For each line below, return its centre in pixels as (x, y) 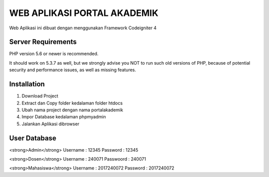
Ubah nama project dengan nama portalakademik (72, 110)
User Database (33, 138)
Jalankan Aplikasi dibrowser (51, 124)
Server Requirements (43, 42)
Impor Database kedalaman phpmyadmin (64, 117)
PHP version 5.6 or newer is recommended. (54, 54)
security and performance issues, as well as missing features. (73, 70)
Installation (27, 84)
